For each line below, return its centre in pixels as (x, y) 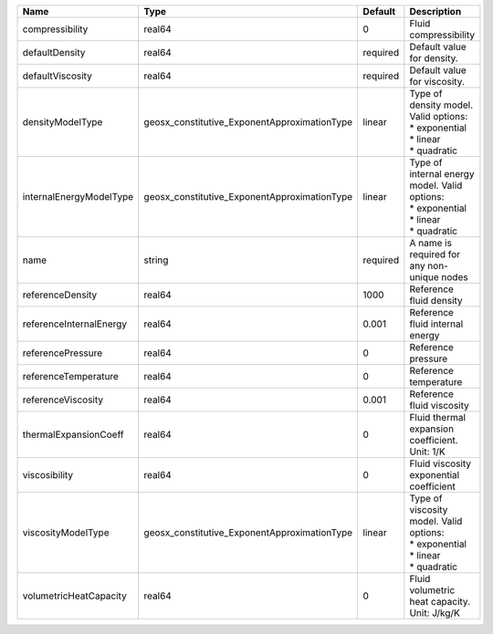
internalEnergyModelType (78, 197)
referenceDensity (60, 295)
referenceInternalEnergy (75, 324)
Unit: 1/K (428, 452)
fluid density (436, 301)
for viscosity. (437, 82)
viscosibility (48, 475)
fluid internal (436, 324)
